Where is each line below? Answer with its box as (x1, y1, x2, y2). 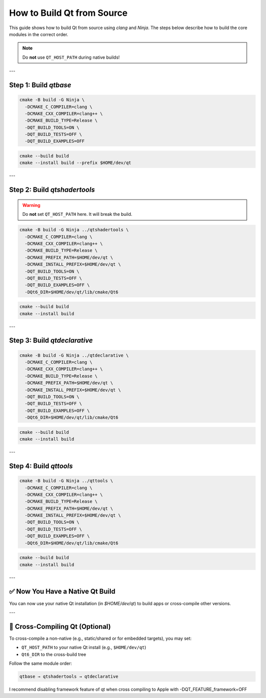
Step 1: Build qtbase (9, 81, 71, 89)
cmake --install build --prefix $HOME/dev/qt (19, 160, 132, 165)
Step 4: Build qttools (9, 462, 73, 470)
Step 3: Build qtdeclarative (9, 336, 93, 345)
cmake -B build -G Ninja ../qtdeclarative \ (19, 352, 129, 358)
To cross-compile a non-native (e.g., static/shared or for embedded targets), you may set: (9, 635, 192, 641)
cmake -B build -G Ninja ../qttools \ (19, 478, 113, 484)
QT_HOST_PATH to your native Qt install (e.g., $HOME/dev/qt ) (21, 645, 146, 651)
